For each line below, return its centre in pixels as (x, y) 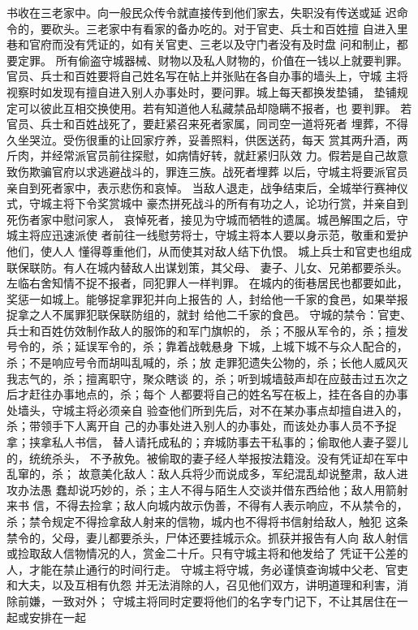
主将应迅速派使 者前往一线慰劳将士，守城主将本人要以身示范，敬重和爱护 (213, 235)
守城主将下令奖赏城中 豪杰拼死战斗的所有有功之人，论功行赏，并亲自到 (218, 203)
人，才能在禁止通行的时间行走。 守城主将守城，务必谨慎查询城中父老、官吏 (207, 569)
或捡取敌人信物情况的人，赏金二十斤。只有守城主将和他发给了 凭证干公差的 (207, 553)
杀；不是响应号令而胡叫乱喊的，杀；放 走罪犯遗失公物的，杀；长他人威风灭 (207, 362)
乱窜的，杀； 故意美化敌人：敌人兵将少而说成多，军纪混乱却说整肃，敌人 (202, 474)
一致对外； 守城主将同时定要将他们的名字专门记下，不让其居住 (218, 600)
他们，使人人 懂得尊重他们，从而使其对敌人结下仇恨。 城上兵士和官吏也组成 (209, 250)
